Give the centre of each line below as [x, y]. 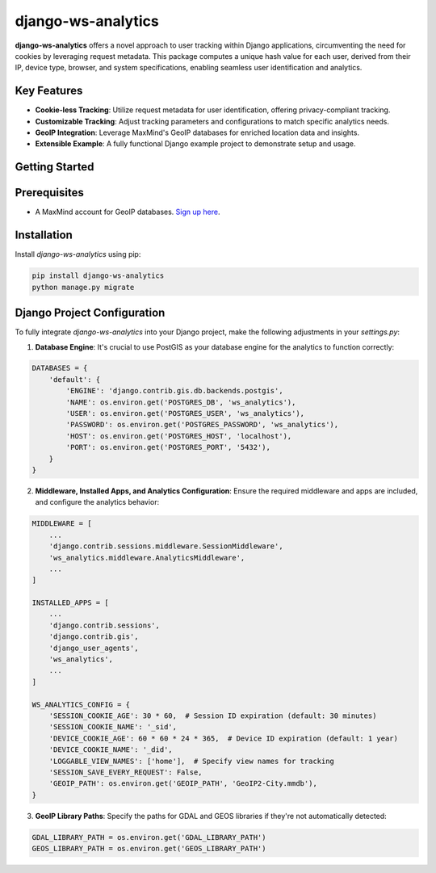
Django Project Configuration [90, 313]
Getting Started [55, 167]
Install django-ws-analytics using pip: [78, 254]
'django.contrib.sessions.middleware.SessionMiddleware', [166, 546]
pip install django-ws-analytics [98, 276]
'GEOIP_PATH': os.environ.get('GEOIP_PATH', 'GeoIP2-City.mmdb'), [183, 784]
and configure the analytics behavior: [97, 502]
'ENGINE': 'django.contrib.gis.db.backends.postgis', [174, 391]
